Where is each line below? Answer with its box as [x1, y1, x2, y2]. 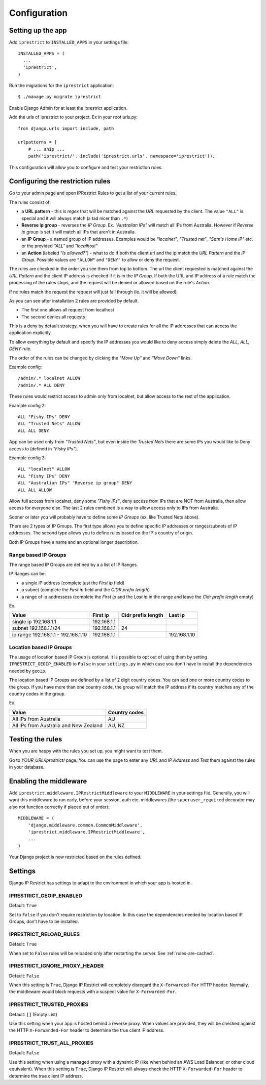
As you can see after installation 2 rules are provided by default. [9, 298, 139, 304]
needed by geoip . [9, 668, 47, 674]
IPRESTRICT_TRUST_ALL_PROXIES [9, 1040, 94, 1046]
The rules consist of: [9, 199, 51, 205]
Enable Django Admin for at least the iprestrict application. [9, 105, 128, 111]
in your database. [9, 764, 45, 770]
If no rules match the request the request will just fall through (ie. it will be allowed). [9, 289, 178, 295]
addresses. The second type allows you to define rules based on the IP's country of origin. [9, 530, 193, 536]
